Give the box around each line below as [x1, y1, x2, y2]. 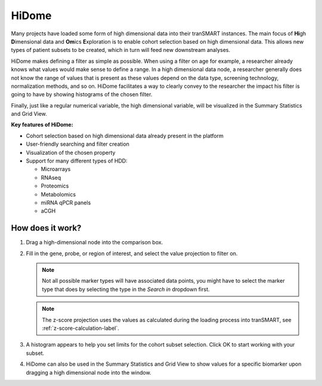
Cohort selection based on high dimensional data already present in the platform [26, 132, 224, 139]
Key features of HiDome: [11, 121, 74, 128]
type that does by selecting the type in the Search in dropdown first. [42, 286, 210, 293]
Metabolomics [41, 191, 76, 198]
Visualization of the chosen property [26, 149, 116, 156]
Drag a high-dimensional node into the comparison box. [26, 239, 163, 246]
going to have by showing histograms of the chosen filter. [11, 91, 153, 98]
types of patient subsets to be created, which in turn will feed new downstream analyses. [11, 47, 231, 54]
